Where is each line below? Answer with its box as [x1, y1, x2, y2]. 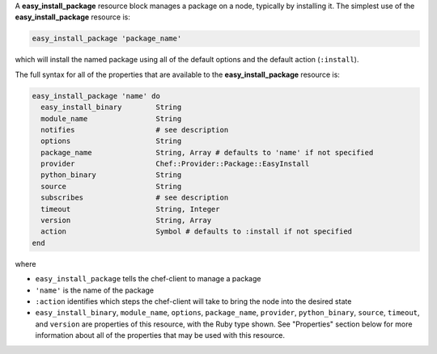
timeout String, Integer [40, 204, 220, 213]
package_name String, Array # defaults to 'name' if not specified [40, 148, 374, 157]
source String [40, 182, 182, 191]
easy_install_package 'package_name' [32, 34, 182, 44]
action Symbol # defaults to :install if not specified [40, 227, 352, 236]
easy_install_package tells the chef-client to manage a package [35, 274, 261, 284]
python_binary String [40, 171, 182, 179]
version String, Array [40, 216, 212, 225]
